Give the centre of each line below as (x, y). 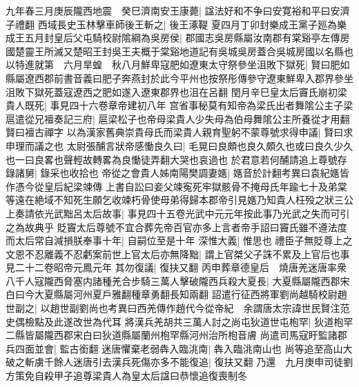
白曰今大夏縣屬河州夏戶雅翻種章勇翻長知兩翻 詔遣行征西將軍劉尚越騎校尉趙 (176, 294)
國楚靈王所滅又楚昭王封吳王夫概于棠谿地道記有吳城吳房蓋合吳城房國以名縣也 (179, 51)
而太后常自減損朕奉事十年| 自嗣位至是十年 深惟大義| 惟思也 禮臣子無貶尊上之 (179, 240)
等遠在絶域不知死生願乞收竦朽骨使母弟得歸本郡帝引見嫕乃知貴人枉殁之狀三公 (179, 200)
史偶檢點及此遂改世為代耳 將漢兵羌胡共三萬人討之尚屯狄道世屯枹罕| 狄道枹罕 (179, 321)
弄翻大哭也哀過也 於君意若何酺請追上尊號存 (249, 159)
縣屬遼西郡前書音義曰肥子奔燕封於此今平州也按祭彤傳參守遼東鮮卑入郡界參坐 (179, 78)
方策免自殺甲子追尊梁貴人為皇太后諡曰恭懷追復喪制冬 (126, 376)
